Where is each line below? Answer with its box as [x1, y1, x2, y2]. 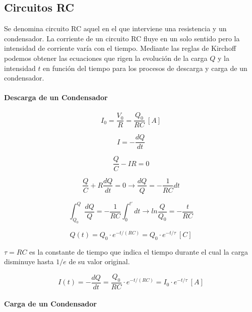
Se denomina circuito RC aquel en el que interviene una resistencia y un [4, 23, 227, 34]
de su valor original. [69, 256, 130, 267]
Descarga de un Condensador [4, 92, 108, 103]
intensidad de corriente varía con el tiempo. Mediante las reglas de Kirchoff [4, 43, 236, 53]
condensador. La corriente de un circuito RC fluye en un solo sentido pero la [4, 33, 240, 43]
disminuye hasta [4, 256, 54, 267]
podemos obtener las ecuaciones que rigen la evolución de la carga [4, 52, 208, 63]
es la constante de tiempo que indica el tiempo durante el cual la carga [29, 246, 248, 257]
